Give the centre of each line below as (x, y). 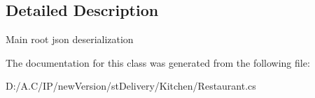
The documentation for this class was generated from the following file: (158, 62)
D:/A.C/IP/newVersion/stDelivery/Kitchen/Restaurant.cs (131, 86)
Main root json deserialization (70, 39)
